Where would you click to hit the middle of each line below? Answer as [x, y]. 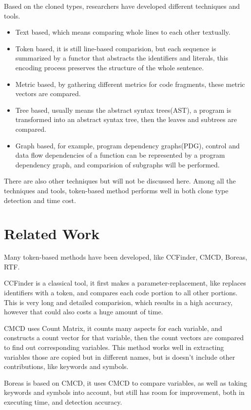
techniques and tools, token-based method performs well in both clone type [116, 190]
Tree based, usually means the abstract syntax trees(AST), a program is [123, 110]
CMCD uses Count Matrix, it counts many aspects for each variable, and [113, 328]
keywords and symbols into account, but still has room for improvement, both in [124, 392]
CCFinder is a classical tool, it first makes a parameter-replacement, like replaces [125, 283]
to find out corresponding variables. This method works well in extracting [114, 347]
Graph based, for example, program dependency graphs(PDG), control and [127, 145]
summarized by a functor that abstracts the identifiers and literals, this [122, 58]
